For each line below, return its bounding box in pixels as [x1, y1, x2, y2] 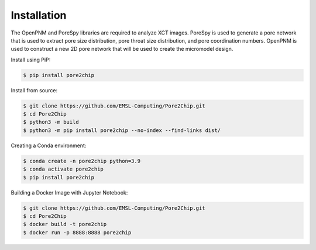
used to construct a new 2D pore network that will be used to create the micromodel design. [11, 46, 233, 53]
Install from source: [11, 86, 58, 93]
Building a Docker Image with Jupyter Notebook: [11, 189, 128, 196]
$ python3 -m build [23, 119, 79, 126]
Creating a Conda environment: [11, 142, 87, 149]
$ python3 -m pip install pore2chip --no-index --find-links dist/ [23, 127, 221, 134]
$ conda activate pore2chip [23, 166, 104, 172]
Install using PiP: [11, 56, 51, 63]
